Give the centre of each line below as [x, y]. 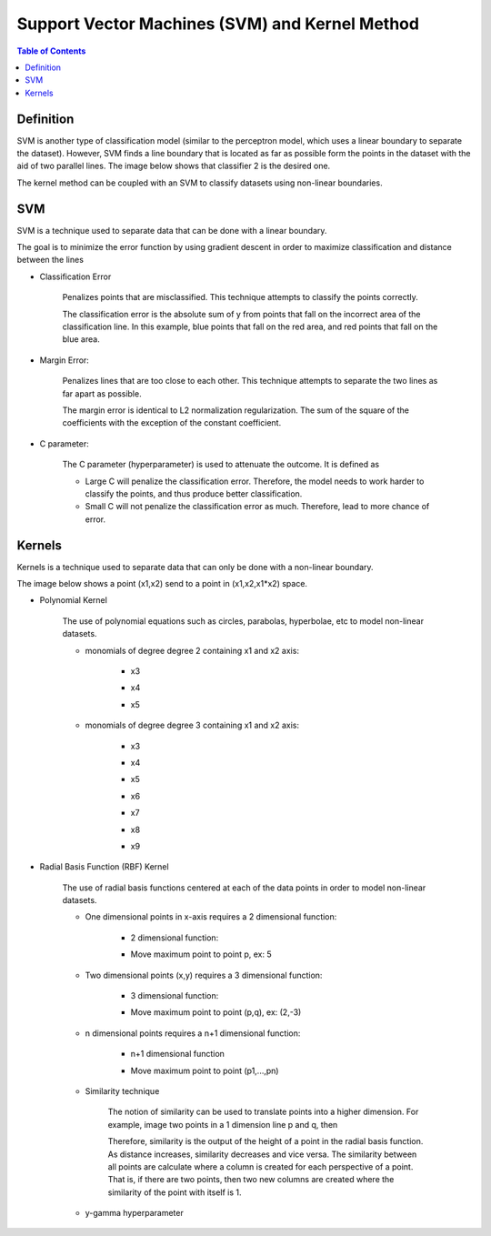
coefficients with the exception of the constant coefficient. [172, 423]
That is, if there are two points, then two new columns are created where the [251, 1180]
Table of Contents [51, 51]
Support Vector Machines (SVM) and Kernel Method [218, 24]
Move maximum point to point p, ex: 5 [201, 954]
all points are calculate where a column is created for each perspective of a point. [261, 1166]
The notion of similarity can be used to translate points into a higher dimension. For [263, 1112]
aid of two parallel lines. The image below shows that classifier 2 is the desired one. [174, 166]
